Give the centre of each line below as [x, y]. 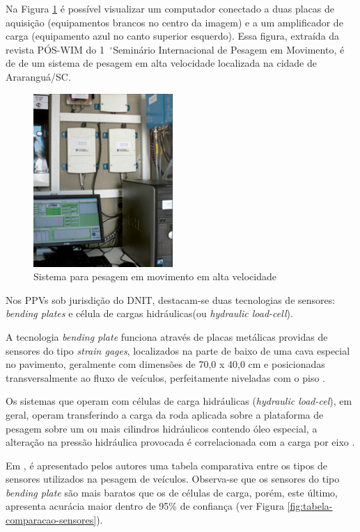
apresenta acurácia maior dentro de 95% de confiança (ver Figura [145, 506]
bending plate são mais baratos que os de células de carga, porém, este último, [172, 492]
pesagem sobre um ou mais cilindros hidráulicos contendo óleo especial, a [162, 428]
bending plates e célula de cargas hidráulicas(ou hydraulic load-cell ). [149, 313]
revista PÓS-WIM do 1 [55, 49]
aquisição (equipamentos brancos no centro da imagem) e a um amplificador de [174, 22]
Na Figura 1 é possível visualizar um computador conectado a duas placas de [170, 8]
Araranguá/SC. [38, 76]
